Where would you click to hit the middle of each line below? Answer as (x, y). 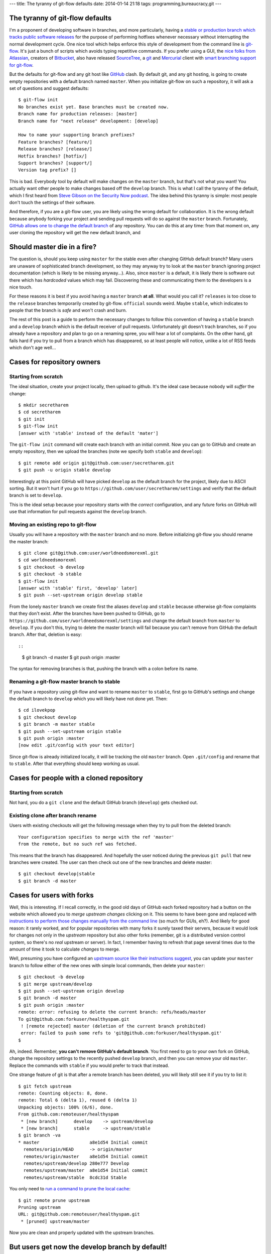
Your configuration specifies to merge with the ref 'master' (96, 837)
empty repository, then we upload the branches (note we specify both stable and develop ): (106, 451)
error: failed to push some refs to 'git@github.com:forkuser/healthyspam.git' (121, 1033)
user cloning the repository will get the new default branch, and (75, 233)
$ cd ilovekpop (37, 710)
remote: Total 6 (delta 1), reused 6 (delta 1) (78, 1100)
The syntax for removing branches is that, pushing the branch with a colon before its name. (104, 669)
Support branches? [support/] (55, 163)
